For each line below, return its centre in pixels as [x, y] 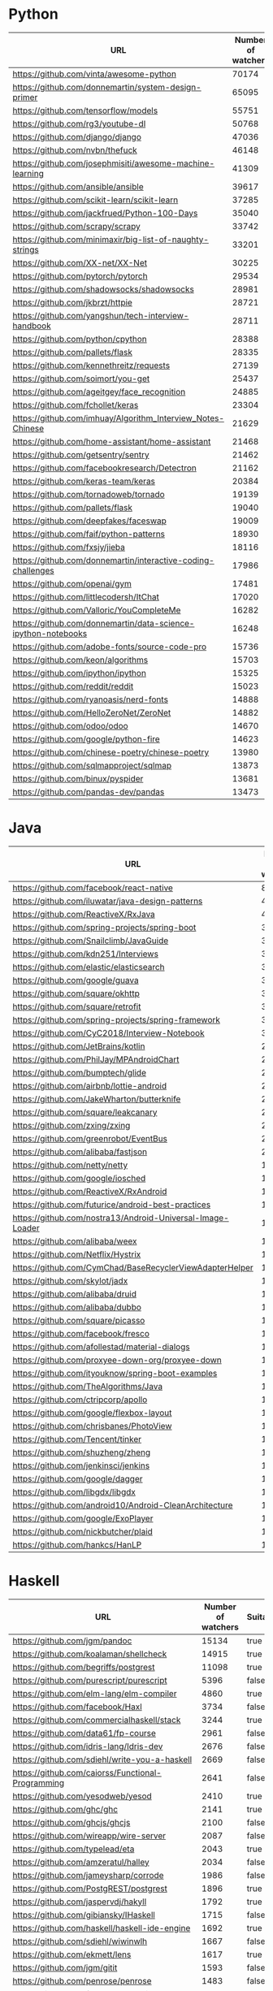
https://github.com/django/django [77, 136]
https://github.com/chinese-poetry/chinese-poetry [111, 752]
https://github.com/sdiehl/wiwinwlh [80, 1941]
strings [26, 249]
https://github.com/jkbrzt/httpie [72, 302]
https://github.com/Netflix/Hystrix [77, 1254]
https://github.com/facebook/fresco [81, 1333]
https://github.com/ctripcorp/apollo [80, 1400]
